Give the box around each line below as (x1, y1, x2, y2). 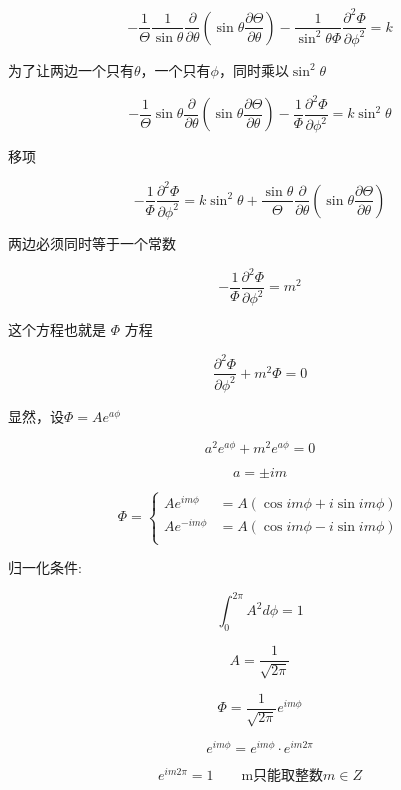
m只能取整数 (241, 769, 324, 784)
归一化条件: (8, 557, 82, 578)
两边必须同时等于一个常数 (8, 232, 176, 253)
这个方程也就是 (8, 319, 106, 340)
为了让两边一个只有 (8, 59, 134, 80)
